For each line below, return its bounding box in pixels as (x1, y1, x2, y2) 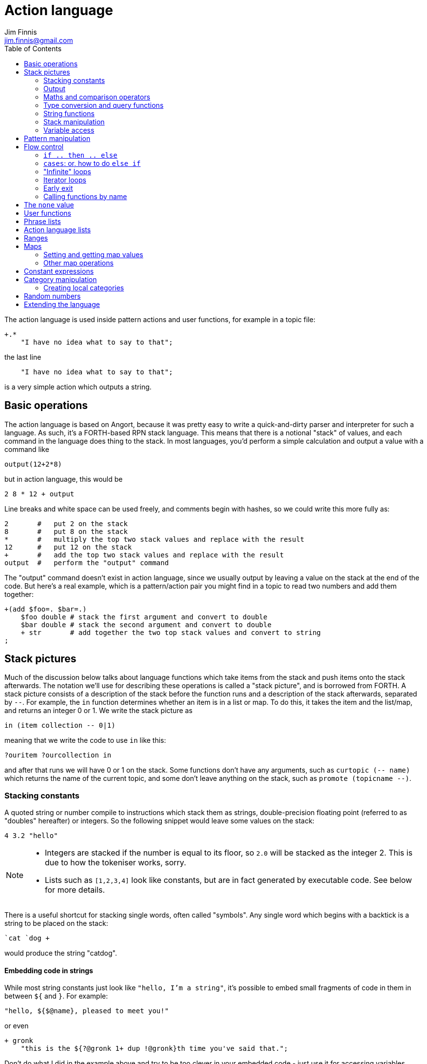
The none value (24, 200, 74, 209)
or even (4, 1022, 29, 1030)
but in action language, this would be (4, 474, 123, 483)
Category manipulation (24, 275, 97, 284)
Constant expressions (24, 266, 94, 275)
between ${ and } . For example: (4, 992, 108, 1001)
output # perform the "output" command (4, 558, 169, 567)
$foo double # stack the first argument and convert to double (20, 613, 268, 621)
